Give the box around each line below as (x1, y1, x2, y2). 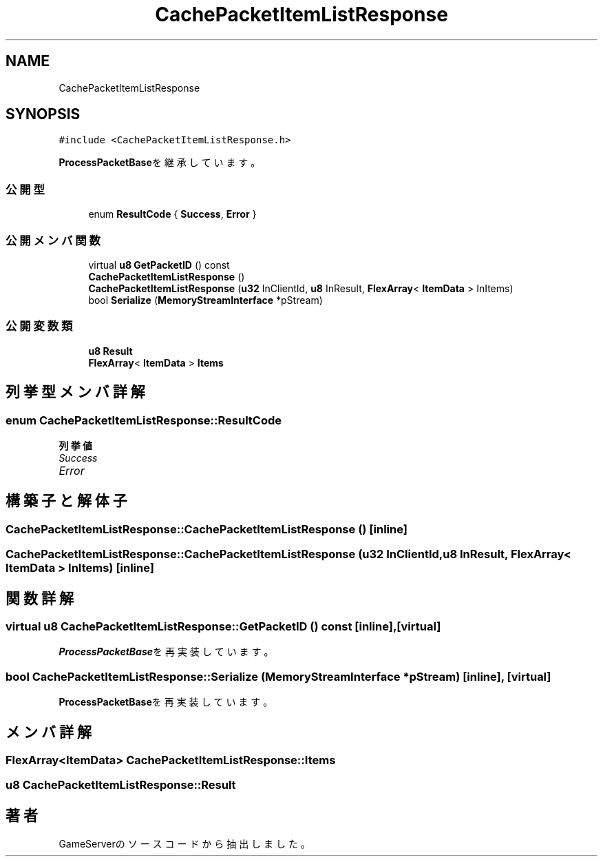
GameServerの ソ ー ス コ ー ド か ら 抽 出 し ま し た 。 (59, 838, 310, 850)
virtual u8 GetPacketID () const (88, 258, 230, 271)
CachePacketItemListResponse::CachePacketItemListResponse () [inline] (6, 522, 408, 536)
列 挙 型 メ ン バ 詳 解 (6, 383, 145, 401)
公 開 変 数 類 (6, 319, 73, 333)
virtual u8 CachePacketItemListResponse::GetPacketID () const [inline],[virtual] (6, 619, 441, 633)
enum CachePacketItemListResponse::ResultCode (6, 413, 282, 427)
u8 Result (88, 345, 133, 357)
